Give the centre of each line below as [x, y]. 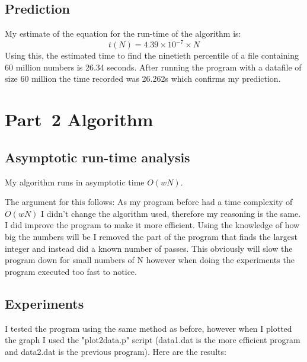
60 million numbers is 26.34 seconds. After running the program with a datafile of [153, 67]
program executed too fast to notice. [71, 271]
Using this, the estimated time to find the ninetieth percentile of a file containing [152, 55]
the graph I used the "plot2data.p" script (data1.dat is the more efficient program [153, 340]
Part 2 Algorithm [79, 119]
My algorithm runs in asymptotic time [75, 182]
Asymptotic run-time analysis [97, 157]
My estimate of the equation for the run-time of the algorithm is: [123, 33]
